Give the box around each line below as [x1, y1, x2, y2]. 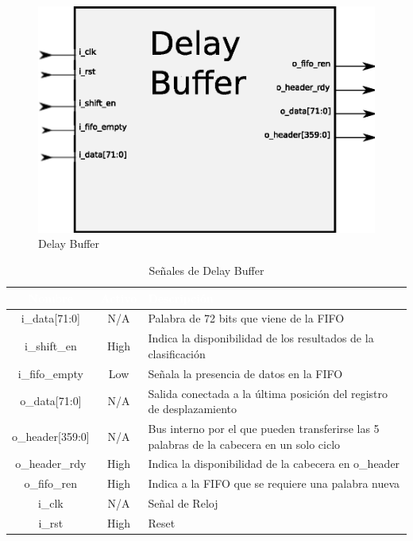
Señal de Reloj [148, 495, 218, 512]
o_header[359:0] [12, 427, 90, 444]
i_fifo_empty [17, 365, 83, 381]
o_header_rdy [15, 455, 87, 472]
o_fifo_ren [24, 475, 78, 492]
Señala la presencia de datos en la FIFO [148, 365, 343, 381]
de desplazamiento [148, 400, 237, 417]
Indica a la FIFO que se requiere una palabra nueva [148, 475, 400, 492]
